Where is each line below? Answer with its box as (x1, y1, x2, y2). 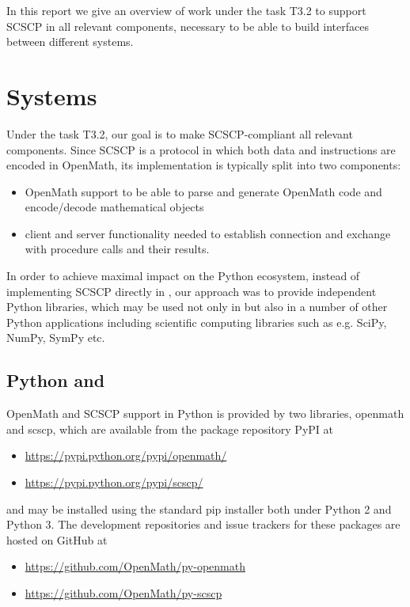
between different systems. (6, 33, 134, 50)
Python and (6, 368, 105, 393)
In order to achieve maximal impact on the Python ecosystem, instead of (6, 267, 360, 284)
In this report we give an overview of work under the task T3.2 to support (6, 2, 366, 18)
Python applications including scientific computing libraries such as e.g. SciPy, (6, 313, 387, 330)
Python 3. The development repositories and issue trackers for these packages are (6, 516, 401, 533)
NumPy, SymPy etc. (6, 329, 105, 346)
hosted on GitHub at (6, 531, 108, 548)
